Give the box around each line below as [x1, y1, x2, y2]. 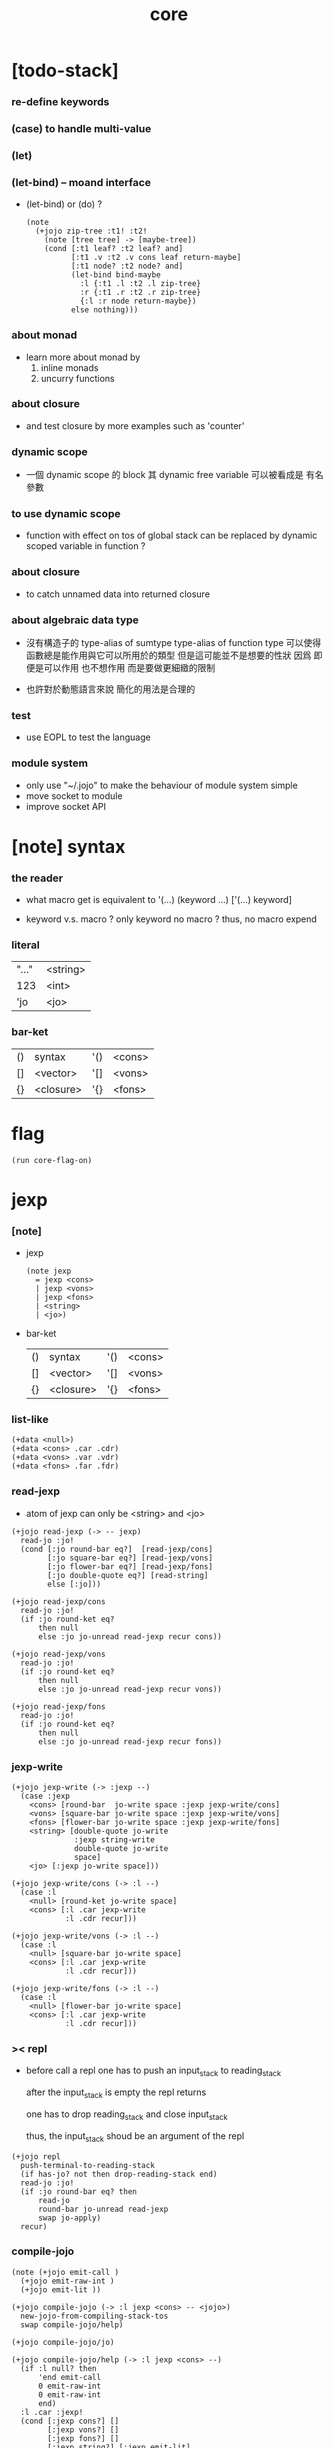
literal [11, 938, 40, 952]
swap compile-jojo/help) [20, 2319, 124, 2330]
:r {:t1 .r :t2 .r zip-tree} [79, 288, 201, 298]
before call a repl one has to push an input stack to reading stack [25, 2064, 282, 2079]
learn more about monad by [25, 351, 141, 363]
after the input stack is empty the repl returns [25, 2086, 207, 2100]
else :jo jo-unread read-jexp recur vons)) [37, 1684, 223, 1694]
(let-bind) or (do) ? [25, 198, 103, 210]
